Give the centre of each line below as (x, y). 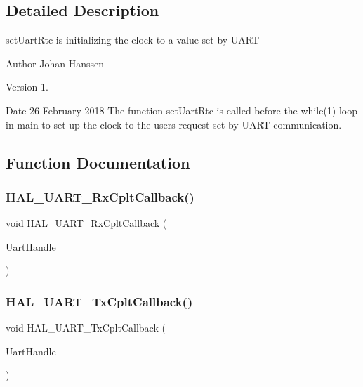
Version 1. (27, 87)
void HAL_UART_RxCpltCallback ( (86, 223)
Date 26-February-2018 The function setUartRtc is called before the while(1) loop (182, 110)
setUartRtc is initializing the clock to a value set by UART (133, 40)
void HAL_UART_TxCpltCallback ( (86, 328)
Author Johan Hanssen (55, 63)
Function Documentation (98, 162)
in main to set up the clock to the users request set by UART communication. (174, 124)
